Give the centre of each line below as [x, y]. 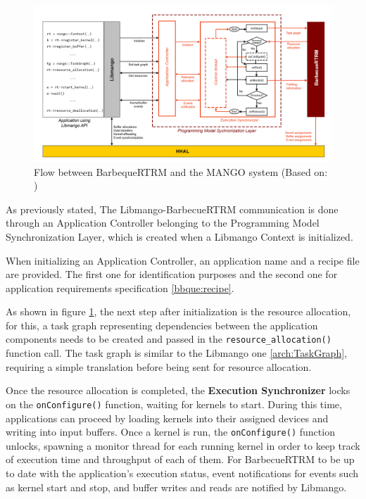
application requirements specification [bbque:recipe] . [120, 288]
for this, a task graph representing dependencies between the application [162, 325]
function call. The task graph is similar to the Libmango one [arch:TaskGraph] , [176, 353]
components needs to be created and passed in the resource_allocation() [169, 339]
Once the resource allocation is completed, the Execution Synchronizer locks [178, 390]
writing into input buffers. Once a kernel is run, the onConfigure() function [170, 432]
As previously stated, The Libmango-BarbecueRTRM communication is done [172, 209]
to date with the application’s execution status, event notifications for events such [182, 473]
